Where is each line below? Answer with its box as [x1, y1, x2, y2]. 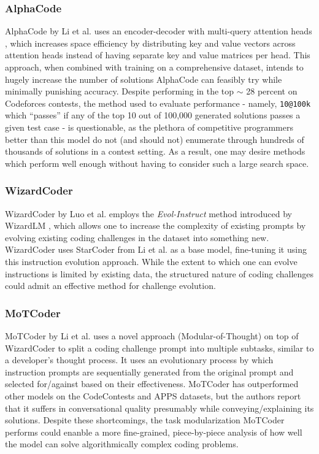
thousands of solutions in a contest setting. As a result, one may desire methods [5, 145, 306, 158]
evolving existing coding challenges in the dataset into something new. [5, 231, 269, 244]
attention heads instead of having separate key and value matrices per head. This [5, 48, 310, 61]
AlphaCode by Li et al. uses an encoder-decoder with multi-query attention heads [5, 25, 312, 37]
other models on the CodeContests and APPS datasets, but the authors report [5, 389, 301, 402]
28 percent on [246, 85, 298, 98]
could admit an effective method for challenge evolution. [5, 279, 216, 292]
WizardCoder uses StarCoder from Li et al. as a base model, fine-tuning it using [5, 243, 307, 256]
